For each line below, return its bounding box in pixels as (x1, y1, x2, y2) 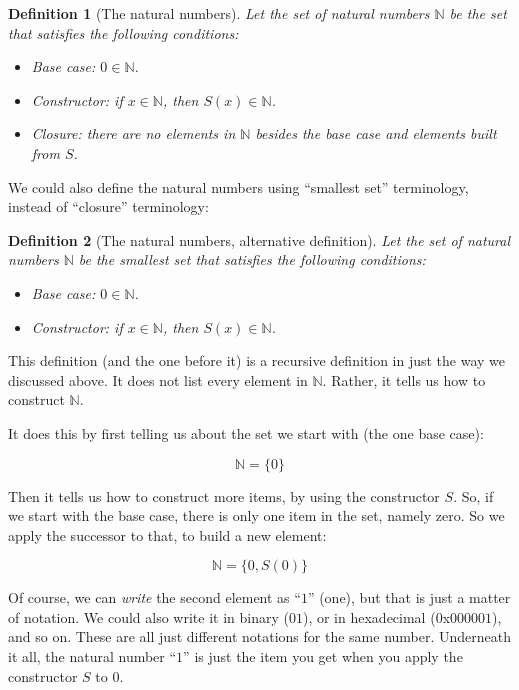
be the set (449, 3, 507, 23)
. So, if (453, 485, 494, 506)
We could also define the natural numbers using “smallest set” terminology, (8, 176, 469, 197)
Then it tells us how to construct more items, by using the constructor (8, 485, 440, 506)
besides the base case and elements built (255, 123, 497, 144)
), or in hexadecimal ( (302, 606, 436, 627)
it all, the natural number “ (8, 646, 177, 667)
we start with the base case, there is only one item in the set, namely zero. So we (8, 505, 505, 526)
